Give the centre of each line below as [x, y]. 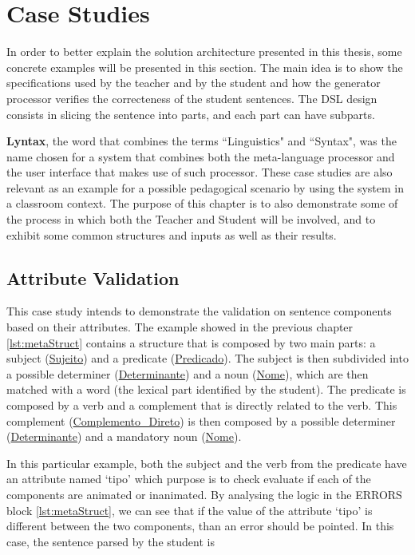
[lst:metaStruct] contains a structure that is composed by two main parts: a [191, 342]
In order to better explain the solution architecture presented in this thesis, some [204, 52]
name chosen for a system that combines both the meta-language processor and [201, 156]
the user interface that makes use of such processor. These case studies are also [200, 172]
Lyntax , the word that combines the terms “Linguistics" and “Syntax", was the [202, 141]
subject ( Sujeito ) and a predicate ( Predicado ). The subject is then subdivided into [207, 358]
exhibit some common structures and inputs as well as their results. [172, 234]
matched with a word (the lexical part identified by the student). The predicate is [206, 389]
